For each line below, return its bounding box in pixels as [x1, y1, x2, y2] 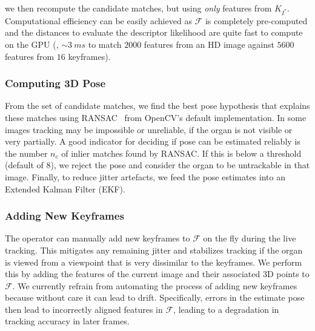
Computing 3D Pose [5, 76, 106, 91]
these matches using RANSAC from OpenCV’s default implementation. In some [5, 111, 307, 123]
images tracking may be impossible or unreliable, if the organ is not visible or [5, 123, 293, 136]
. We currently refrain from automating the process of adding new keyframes [12, 279, 297, 292]
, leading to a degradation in [173, 303, 279, 315]
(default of [5, 159, 44, 171]
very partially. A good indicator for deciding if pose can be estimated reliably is [5, 135, 300, 148]
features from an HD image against [144, 38, 274, 50]
